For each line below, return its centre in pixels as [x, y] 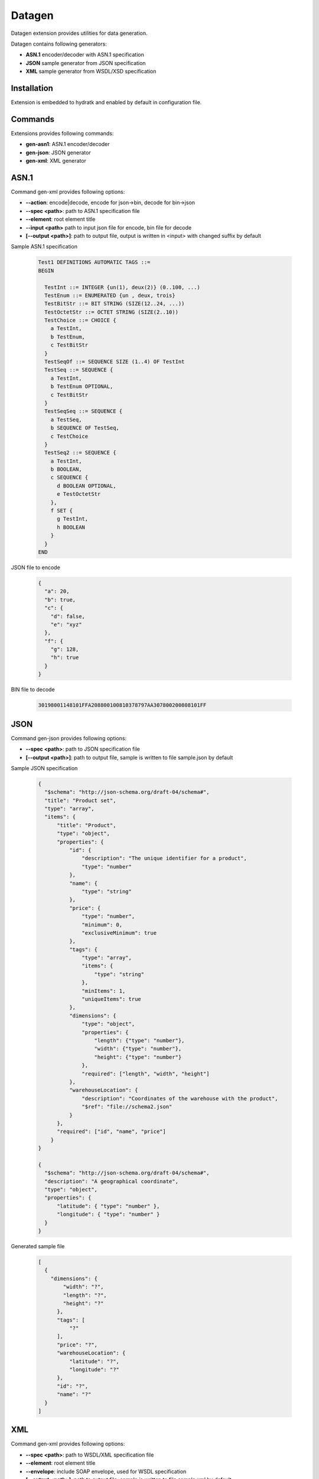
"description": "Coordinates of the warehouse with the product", [180, 1098]
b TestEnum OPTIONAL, [82, 387]
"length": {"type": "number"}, [139, 1040]
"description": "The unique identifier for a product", [165, 858]
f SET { [62, 511]
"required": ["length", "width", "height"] [146, 1073]
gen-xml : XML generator [56, 161]
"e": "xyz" [66, 624]
